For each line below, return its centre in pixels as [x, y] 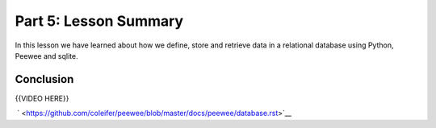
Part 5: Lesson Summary [99, 21]
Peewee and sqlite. [46, 56]
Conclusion [44, 79]
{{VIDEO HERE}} [42, 98]
